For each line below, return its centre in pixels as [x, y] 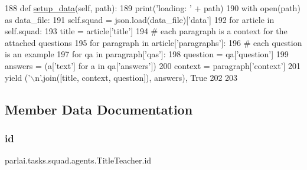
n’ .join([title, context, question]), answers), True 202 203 [136, 77]
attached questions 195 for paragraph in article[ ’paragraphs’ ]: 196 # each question [153, 42]
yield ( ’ [18, 77]
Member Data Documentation [99, 109]
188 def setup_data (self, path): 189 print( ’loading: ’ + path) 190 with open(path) [153, 8]
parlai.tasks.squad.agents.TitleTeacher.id [78, 160]
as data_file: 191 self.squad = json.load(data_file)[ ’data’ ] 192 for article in [140, 19]
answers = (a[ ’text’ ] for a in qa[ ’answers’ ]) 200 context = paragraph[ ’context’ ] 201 [153, 65]
